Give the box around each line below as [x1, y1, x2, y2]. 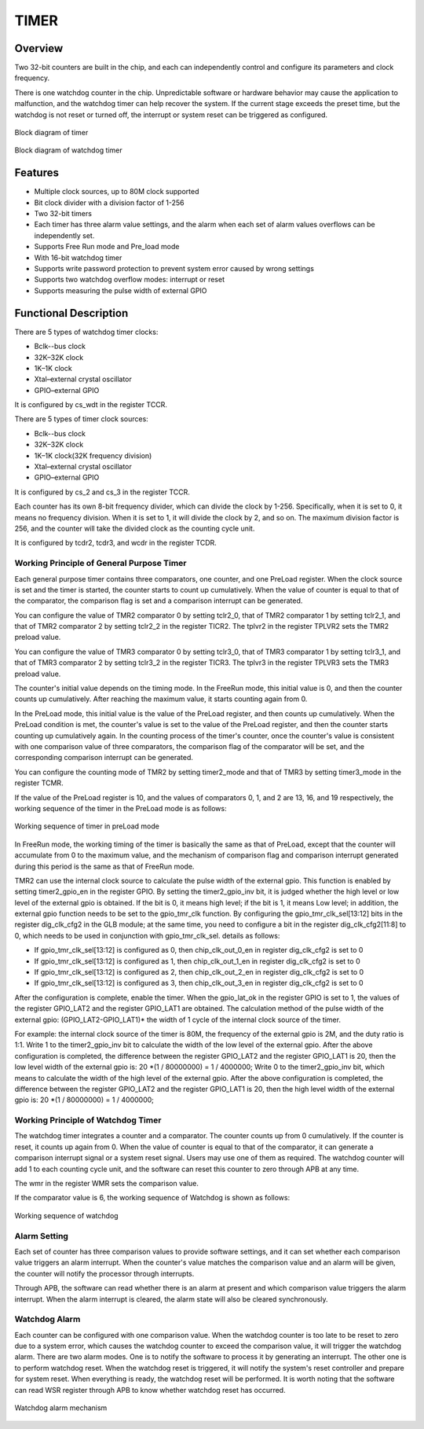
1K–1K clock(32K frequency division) [34, 450, 152, 460]
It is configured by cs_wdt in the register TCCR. [14, 400, 168, 410]
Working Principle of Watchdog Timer [14, 1115, 162, 1126]
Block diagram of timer [14, 128, 89, 138]
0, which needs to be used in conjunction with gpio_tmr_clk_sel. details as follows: [14, 931, 280, 940]
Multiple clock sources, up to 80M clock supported [34, 187, 199, 197]
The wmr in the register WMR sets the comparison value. [14, 1179, 199, 1188]
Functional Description [14, 307, 129, 320]
